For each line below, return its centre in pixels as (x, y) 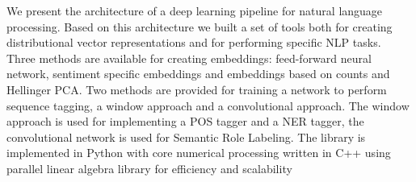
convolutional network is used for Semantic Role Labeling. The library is (186, 136)
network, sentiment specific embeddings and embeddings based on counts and (198, 74)
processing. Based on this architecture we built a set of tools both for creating (200, 26)
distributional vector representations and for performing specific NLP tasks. (194, 42)
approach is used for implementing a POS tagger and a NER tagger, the (185, 121)
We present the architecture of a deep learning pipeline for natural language (195, 10)
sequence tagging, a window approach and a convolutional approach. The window (208, 105)
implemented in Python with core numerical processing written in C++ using (199, 153)
